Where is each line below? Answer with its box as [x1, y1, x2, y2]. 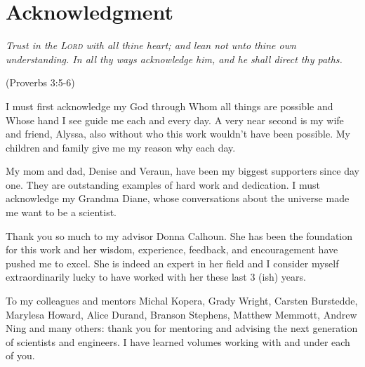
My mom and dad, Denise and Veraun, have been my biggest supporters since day [6, 164, 359, 178]
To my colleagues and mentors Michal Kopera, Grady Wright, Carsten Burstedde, [6, 293, 358, 308]
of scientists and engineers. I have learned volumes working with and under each [6, 334, 350, 349]
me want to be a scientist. [6, 205, 117, 220]
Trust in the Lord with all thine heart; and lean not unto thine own [6, 38, 296, 53]
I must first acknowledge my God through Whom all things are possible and [6, 98, 333, 113]
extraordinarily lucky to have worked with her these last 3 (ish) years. [6, 269, 306, 284]
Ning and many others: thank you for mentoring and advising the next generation [6, 321, 358, 335]
